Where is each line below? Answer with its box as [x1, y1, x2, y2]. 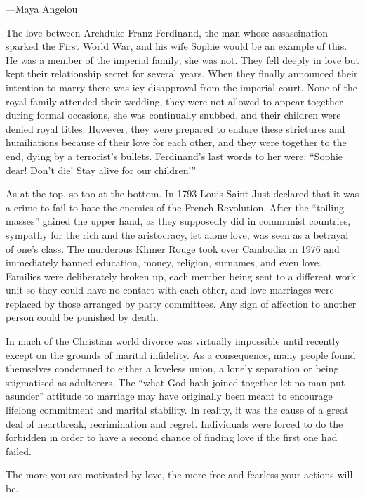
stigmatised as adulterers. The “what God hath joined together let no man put [6, 374, 345, 389]
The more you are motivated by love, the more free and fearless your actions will [6, 467, 353, 482]
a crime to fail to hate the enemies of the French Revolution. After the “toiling [6, 199, 345, 214]
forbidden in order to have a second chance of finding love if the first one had [6, 430, 338, 445]
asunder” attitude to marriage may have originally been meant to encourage [6, 388, 333, 403]
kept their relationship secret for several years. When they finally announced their [6, 66, 358, 81]
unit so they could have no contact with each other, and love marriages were [6, 282, 334, 297]
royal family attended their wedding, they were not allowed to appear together [6, 93, 343, 108]
